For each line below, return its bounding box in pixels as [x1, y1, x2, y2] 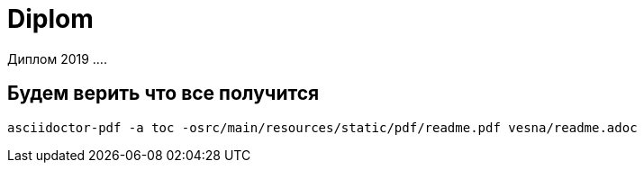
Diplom [7, 4, 94, 34]
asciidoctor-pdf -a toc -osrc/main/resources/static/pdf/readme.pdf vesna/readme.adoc [7, 120, 638, 135]
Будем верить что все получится [7, 82, 320, 105]
